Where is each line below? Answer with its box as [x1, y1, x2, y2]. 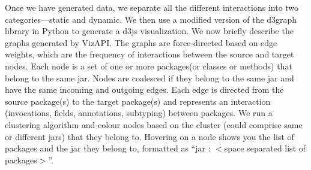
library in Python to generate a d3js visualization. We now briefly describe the [5, 25, 294, 37]
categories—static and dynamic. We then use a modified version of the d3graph [5, 13, 297, 25]
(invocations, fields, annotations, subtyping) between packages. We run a [5, 107, 273, 119]
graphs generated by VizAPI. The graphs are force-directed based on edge [5, 36, 277, 48]
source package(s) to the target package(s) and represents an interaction [5, 95, 271, 107]
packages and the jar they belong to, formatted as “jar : [5, 142, 211, 154]
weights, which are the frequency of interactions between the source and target [5, 48, 294, 60]
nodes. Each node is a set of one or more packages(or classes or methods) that [5, 59, 292, 72]
